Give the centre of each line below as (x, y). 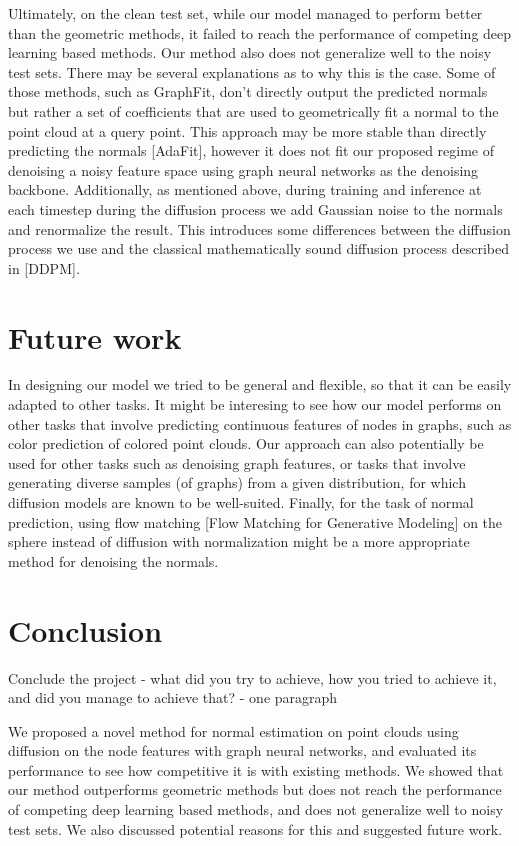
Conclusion (85, 629)
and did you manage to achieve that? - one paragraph (173, 697)
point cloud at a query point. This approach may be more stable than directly (247, 130)
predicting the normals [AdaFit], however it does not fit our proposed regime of (251, 150)
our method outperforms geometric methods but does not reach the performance (255, 789)
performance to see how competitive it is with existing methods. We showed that (256, 769)
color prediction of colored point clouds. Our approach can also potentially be (246, 443)
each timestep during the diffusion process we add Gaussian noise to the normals (255, 208)
